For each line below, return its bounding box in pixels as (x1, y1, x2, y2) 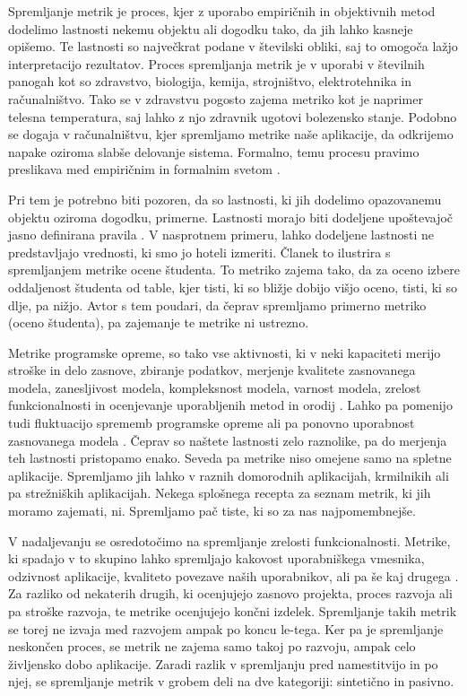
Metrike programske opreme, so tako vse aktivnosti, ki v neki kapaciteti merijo (8, 343, 441, 361)
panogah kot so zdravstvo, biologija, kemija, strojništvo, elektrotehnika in (8, 72, 412, 91)
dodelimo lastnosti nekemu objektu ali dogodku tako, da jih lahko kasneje (8, 19, 413, 38)
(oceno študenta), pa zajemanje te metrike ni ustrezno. (8, 313, 309, 332)
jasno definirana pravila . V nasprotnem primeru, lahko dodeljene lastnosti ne (8, 225, 435, 244)
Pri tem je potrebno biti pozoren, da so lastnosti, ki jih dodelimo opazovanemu (8, 189, 442, 208)
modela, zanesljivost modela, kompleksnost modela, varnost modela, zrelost (8, 378, 421, 396)
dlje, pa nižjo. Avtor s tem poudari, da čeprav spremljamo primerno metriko (8, 295, 427, 314)
